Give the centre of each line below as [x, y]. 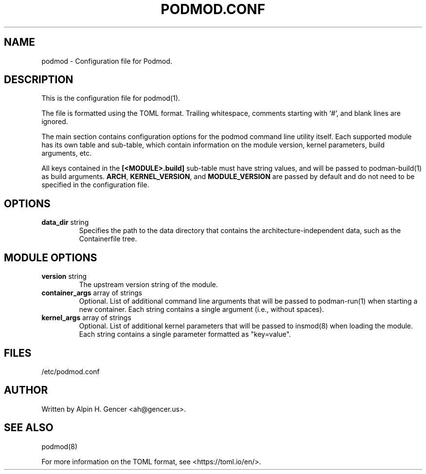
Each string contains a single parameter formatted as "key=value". [185, 334]
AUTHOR [26, 390]
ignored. [55, 122]
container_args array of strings [92, 293]
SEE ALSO [29, 428]
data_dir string [65, 222]
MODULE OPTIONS [51, 257]
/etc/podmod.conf [71, 371]
